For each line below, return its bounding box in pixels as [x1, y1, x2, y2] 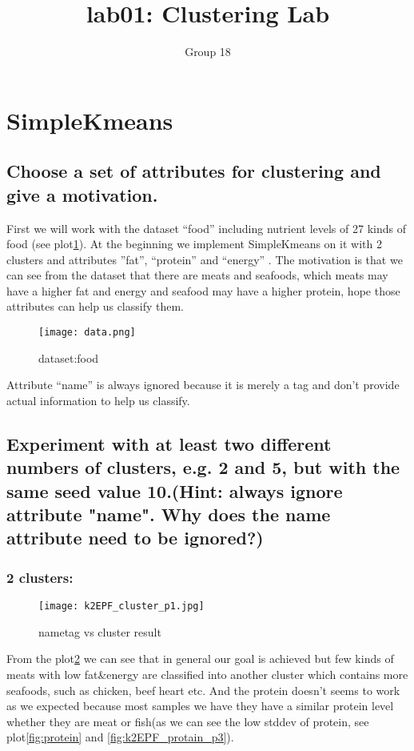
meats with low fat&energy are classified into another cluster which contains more [6, 665, 408, 682]
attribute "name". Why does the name [6, 502, 331, 527]
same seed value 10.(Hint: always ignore [6, 478, 343, 503]
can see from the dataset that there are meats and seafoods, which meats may [6, 267, 388, 283]
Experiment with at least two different [6, 431, 332, 456]
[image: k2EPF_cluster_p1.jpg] [38, 600, 205, 612]
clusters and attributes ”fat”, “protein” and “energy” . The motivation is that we [6, 251, 403, 267]
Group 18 [185, 43, 231, 60]
